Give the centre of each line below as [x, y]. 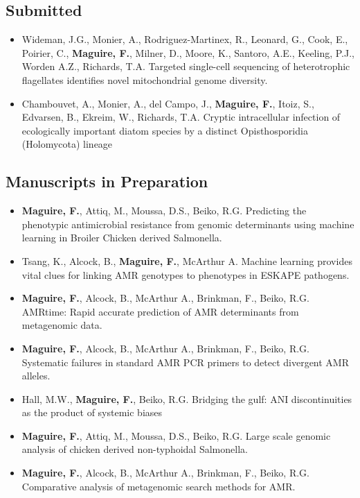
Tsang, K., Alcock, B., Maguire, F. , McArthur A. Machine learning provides [187, 260]
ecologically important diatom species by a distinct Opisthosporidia [165, 130]
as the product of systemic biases [92, 412]
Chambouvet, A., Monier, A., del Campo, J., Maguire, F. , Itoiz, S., [168, 103]
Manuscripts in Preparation [107, 181]
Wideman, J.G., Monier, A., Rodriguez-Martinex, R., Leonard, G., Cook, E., [185, 39]
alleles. [36, 376]
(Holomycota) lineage [67, 144]
